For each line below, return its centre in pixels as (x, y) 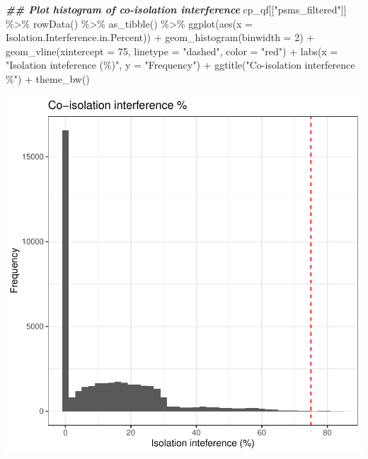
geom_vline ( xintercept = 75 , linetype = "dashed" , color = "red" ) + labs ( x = (172, 51)
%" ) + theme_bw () (48, 78)
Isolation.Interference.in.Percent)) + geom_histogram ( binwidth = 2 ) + (160, 37)
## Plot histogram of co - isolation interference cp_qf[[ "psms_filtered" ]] (176, 9)
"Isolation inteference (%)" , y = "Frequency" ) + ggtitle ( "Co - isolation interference (180, 65)
